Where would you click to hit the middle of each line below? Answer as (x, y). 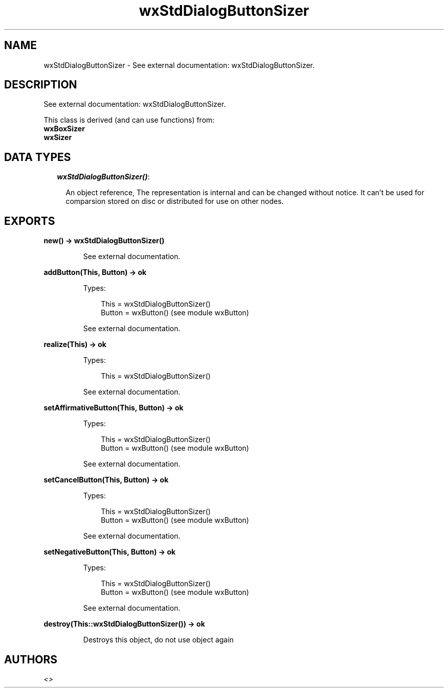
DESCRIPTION (41, 85)
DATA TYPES (38, 157)
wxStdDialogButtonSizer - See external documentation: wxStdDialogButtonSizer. (179, 65)
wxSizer (58, 137)
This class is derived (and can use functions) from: (129, 120)
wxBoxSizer (64, 129)
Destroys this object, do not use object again (158, 640)
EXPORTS (30, 221)
